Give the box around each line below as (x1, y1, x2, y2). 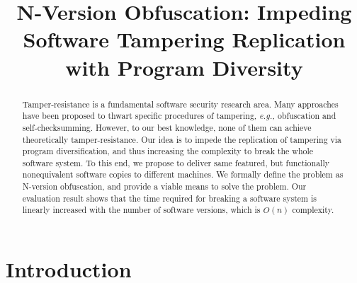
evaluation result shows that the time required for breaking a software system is (22, 192, 317, 204)
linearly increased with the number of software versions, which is (22, 204, 261, 216)
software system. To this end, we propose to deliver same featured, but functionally (22, 156, 329, 168)
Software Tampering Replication (23, 25, 346, 54)
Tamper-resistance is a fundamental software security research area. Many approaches (22, 98, 339, 110)
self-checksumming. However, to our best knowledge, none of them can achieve (22, 121, 312, 133)
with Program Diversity (65, 52, 303, 81)
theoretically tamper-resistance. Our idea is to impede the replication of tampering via (22, 133, 342, 145)
